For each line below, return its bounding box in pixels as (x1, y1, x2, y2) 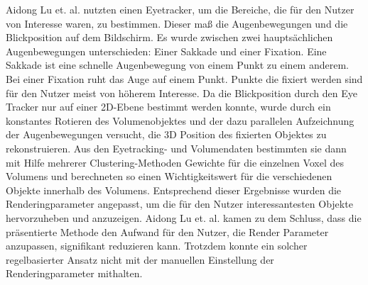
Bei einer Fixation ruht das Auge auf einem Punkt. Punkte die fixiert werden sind (6, 71, 363, 86)
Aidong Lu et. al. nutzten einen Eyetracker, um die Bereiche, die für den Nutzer (6, 2, 355, 16)
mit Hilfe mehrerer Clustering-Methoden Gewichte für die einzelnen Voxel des (6, 155, 345, 169)
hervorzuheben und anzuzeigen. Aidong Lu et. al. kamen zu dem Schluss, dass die (6, 210, 362, 225)
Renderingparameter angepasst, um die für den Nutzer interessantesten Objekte (6, 196, 353, 211)
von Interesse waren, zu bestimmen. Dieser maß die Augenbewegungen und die (6, 16, 348, 30)
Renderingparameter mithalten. (6, 266, 143, 281)
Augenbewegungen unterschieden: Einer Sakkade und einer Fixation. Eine (6, 43, 327, 58)
